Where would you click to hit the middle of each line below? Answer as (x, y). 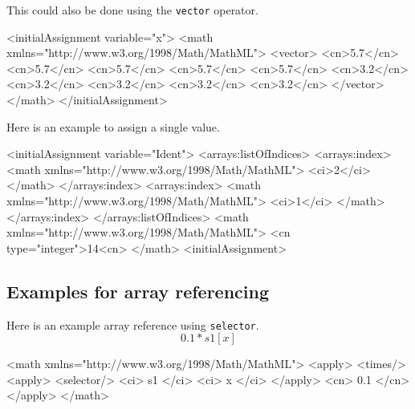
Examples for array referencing (138, 291)
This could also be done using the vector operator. (132, 10)
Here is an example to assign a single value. (113, 126)
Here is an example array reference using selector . (133, 324)
